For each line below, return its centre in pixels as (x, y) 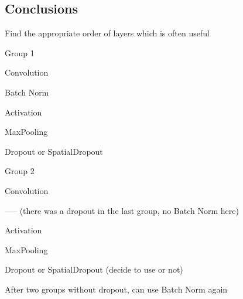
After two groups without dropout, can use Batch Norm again (116, 289)
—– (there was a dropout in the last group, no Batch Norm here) (122, 210)
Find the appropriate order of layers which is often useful (107, 33)
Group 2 (20, 171)
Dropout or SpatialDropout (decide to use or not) (94, 269)
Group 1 (20, 52)
